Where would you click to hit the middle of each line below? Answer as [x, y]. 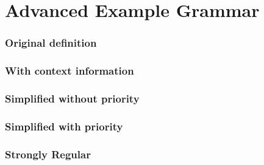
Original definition [51, 43]
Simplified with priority [64, 126]
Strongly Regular [48, 154]
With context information [70, 71]
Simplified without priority [72, 98]
